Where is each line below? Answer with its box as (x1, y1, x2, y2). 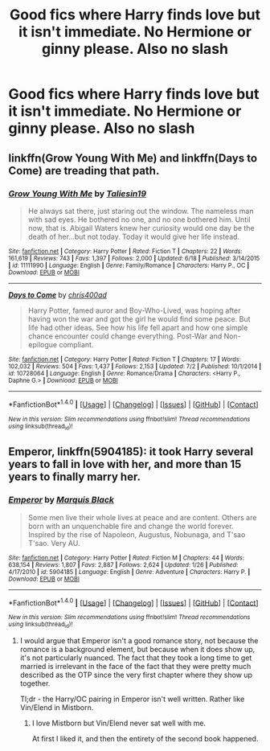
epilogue (27, 339, 58, 349)
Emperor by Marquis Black (8, 495, 115, 506)
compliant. (59, 339, 94, 349)
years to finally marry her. (8, 470, 141, 484)
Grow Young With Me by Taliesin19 (8, 187, 147, 199)
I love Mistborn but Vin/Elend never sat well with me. (31, 718, 207, 728)
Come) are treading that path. (8, 163, 160, 178)
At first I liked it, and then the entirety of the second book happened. (31, 733, 259, 743)
